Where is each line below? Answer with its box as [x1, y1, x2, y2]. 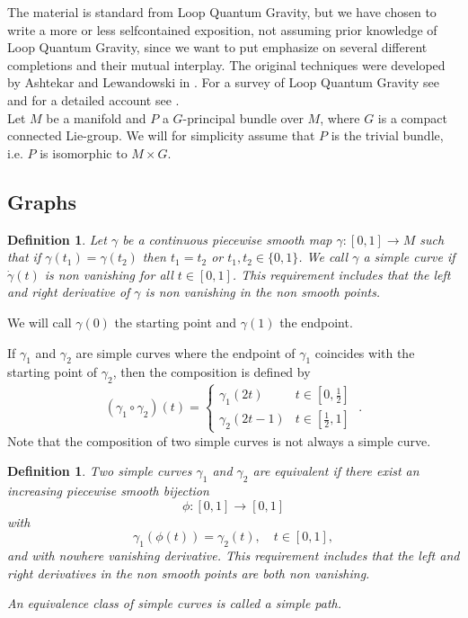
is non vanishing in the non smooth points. [145, 282, 381, 301]
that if [7, 247, 41, 266]
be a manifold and [46, 108, 146, 127]
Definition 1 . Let [7, 229, 107, 248]
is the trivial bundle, [331, 126, 444, 145]
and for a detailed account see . [7, 90, 180, 109]
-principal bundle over [182, 108, 304, 127]
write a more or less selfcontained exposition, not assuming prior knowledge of [7, 20, 437, 39]
